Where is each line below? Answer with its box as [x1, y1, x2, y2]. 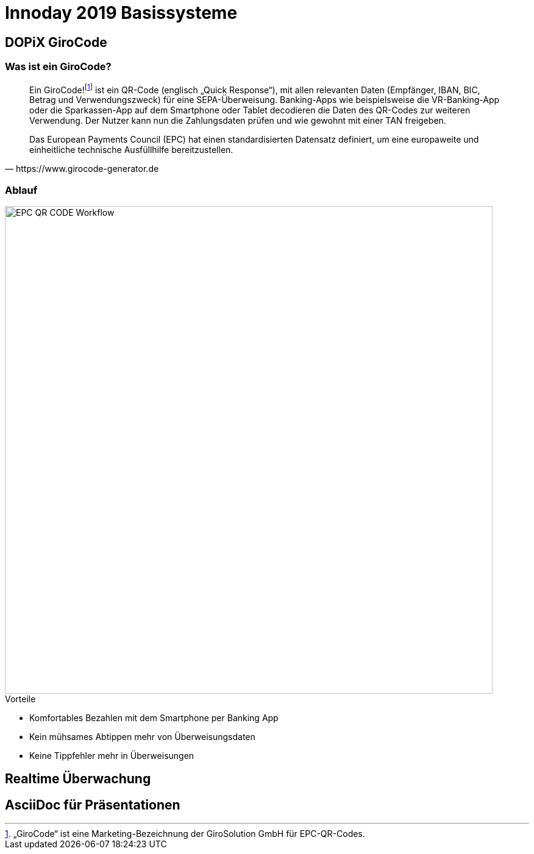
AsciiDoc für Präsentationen [5, 797, 180, 813]
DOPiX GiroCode [5, 34, 107, 50]
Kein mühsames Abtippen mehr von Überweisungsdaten [29, 731, 255, 742]
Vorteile [5, 693, 36, 704]
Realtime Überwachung [5, 771, 151, 787]
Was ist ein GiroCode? [5, 60, 112, 73]
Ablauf [5, 183, 38, 196]
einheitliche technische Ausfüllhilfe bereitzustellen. [29, 144, 233, 155]
